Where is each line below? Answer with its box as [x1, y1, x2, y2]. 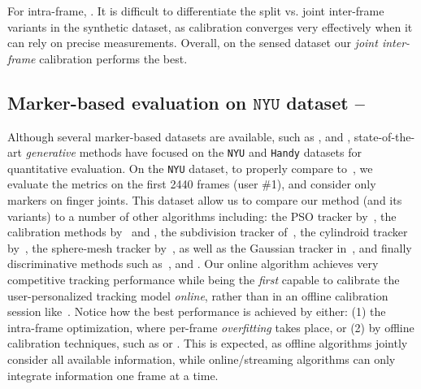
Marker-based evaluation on [7, 89, 247, 115]
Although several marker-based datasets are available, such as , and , [7, 128, 351, 145]
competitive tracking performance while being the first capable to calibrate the [7, 271, 400, 288]
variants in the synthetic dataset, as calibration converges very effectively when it [7, 18, 413, 35]
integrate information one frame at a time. [7, 366, 219, 383]
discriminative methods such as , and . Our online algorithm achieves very [7, 255, 379, 272]
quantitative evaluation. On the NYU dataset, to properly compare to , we [7, 159, 373, 176]
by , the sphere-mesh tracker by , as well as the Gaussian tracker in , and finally [7, 239, 412, 256]
